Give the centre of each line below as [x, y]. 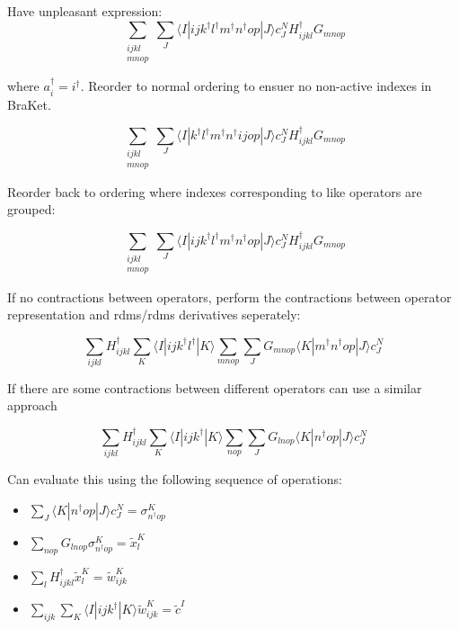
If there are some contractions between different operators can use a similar [215, 387]
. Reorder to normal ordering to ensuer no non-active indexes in [256, 86]
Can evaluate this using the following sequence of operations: [175, 479]
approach [32, 405]
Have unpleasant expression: [85, 11]
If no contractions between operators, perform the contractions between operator [229, 297]
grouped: [31, 209]
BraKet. [29, 104]
